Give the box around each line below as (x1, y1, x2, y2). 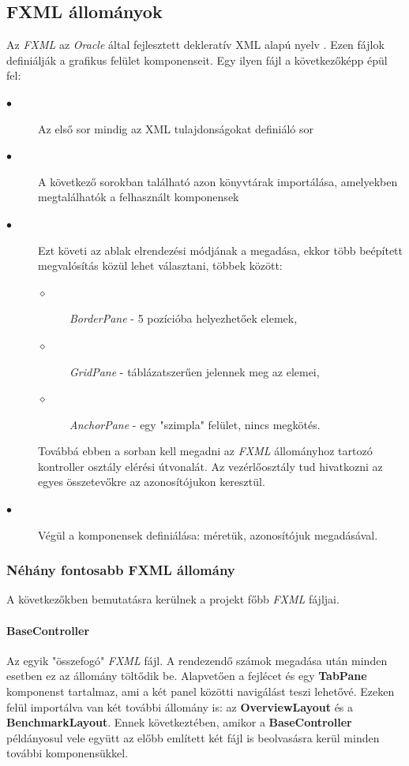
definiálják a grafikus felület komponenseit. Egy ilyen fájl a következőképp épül (6, 51, 388, 68)
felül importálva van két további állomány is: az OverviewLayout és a (6, 698, 354, 715)
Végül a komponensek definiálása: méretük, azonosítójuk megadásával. (38, 526, 378, 543)
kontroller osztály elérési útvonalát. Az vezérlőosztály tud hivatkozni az (38, 458, 383, 474)
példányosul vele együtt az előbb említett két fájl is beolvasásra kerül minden (6, 729, 380, 745)
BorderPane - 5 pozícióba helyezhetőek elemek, (69, 310, 298, 327)
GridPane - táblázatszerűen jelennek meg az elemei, (69, 363, 320, 379)
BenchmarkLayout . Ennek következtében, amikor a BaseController (6, 714, 352, 731)
